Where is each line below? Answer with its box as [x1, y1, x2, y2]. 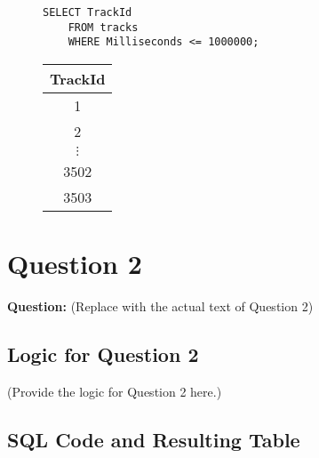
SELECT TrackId [43, 6, 132, 19]
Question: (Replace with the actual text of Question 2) [7, 297, 314, 316]
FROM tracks [68, 20, 139, 34]
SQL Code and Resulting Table [7, 425, 300, 453]
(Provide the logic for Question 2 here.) [7, 382, 222, 400]
